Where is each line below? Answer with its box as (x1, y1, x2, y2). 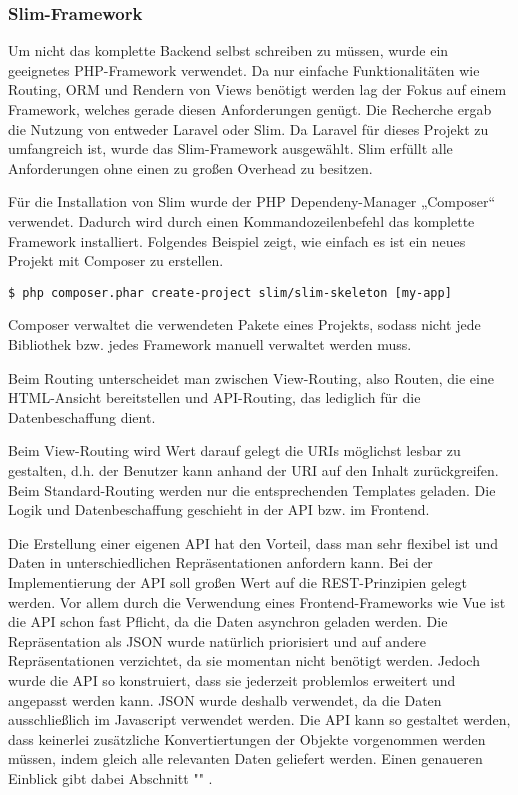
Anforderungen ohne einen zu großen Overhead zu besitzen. (8, 157, 373, 178)
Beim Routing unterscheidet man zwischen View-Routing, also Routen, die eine (8, 367, 494, 388)
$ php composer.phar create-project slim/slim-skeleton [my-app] (8, 285, 452, 300)
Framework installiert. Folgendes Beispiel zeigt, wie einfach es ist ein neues (8, 230, 466, 251)
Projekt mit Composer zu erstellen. (8, 250, 224, 271)
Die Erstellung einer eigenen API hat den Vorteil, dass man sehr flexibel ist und (8, 532, 498, 553)
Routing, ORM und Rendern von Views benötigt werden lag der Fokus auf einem (8, 79, 507, 100)
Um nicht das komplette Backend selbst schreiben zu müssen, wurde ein (8, 40, 449, 61)
